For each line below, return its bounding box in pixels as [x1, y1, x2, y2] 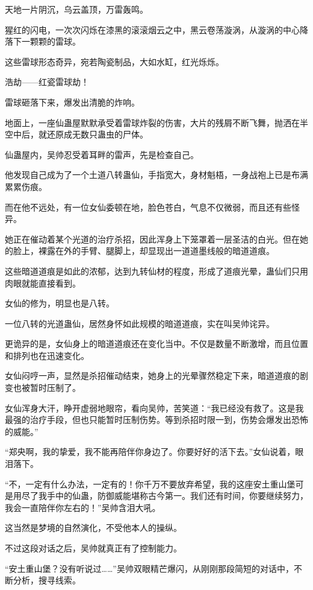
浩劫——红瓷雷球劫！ [5, 75, 89, 88]
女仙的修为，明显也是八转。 [5, 297, 114, 309]
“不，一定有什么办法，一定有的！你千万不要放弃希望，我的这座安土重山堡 [5, 477, 296, 490]
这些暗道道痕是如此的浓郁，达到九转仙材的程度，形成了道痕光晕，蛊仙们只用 [5, 264, 308, 277]
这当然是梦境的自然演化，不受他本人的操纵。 [5, 521, 182, 534]
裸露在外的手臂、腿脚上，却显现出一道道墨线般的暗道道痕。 [38, 244, 274, 257]
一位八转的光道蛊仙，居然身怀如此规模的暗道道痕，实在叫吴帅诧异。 [5, 317, 274, 329]
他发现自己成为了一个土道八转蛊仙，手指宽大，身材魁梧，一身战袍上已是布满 [5, 168, 308, 181]
